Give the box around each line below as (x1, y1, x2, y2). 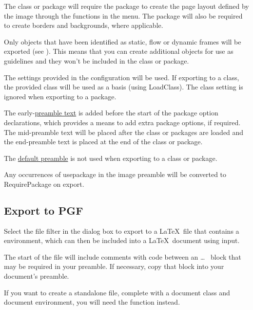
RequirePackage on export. (4, 178, 84, 189)
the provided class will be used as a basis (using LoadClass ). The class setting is (4, 82, 243, 92)
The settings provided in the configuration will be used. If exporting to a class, (4, 72, 239, 82)
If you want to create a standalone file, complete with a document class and (4, 287, 230, 297)
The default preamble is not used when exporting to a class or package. (4, 153, 217, 163)
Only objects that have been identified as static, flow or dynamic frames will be (4, 36, 241, 46)
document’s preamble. (4, 271, 69, 281)
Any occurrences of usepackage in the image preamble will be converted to (4, 169, 227, 179)
